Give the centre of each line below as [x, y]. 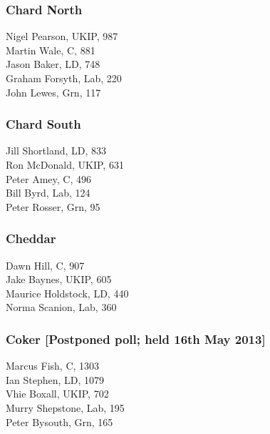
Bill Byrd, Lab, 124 [48, 193]
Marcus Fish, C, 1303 [53, 366]
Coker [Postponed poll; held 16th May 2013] [136, 339]
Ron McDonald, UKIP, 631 [65, 164]
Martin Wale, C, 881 [51, 50]
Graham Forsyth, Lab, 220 [64, 78]
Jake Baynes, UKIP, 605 [59, 279]
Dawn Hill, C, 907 [45, 265]
